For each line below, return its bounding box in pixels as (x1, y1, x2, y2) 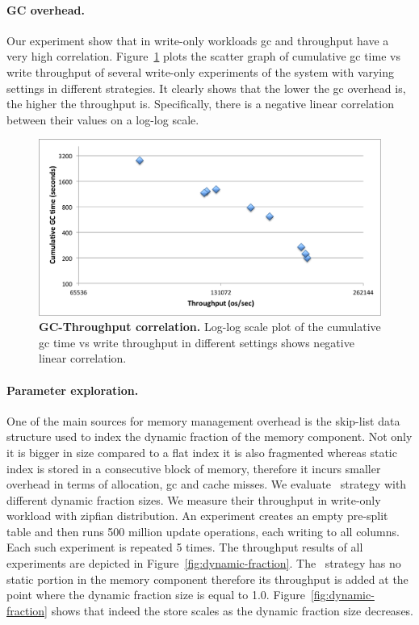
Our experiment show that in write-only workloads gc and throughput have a (6, 31, 389, 48)
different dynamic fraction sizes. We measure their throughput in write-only (6, 491, 381, 508)
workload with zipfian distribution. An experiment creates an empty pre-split (6, 507, 388, 524)
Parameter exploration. (6, 381, 139, 398)
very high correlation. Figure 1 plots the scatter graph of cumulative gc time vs (6, 48, 400, 65)
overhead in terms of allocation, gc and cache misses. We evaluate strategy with (6, 476, 407, 493)
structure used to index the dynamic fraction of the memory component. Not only (6, 428, 413, 445)
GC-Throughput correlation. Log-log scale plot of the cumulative (39, 318, 381, 335)
